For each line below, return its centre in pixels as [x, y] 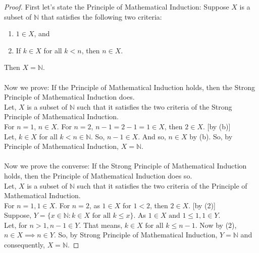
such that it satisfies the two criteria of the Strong [154, 106]
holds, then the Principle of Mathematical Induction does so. [98, 175]
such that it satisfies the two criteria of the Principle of [162, 185]
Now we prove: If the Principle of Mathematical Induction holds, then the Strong [130, 87]
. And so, [152, 136]
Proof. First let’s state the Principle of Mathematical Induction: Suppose [117, 7]
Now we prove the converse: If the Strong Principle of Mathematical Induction [125, 166]
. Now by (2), [216, 225]
